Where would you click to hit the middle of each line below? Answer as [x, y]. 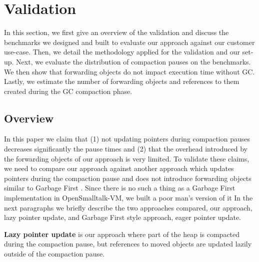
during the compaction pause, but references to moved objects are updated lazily [128, 244]
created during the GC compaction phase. [68, 91]
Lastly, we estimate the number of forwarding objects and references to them [122, 81]
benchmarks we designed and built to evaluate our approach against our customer [129, 42]
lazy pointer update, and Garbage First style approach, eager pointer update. [123, 217]
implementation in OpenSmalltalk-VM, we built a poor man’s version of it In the [128, 198]
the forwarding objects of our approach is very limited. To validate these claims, [127, 158]
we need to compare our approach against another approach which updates [119, 168]
